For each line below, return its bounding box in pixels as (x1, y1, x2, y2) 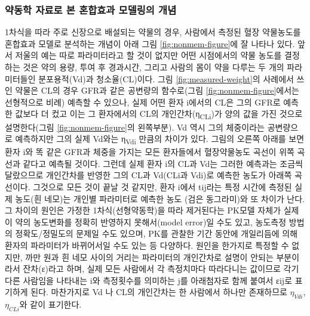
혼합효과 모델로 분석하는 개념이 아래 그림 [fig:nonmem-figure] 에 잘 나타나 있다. (5, 37, 295, 49)
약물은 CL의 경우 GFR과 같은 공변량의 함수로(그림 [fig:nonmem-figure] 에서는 (15, 84, 299, 97)
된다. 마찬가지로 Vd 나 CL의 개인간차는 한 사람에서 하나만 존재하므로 (30, 286, 287, 298)
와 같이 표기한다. (19, 298, 82, 311)
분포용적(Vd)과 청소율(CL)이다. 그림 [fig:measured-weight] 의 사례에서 (38, 72, 294, 85)
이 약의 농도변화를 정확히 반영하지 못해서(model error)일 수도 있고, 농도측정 (5, 215, 287, 228)
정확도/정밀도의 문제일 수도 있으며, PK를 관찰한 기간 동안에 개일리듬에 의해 (15, 227, 298, 240)
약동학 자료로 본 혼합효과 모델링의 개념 (5, 2, 177, 17)
